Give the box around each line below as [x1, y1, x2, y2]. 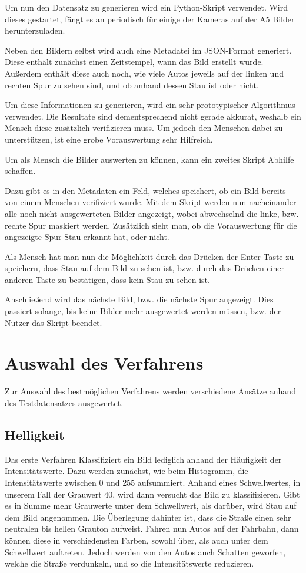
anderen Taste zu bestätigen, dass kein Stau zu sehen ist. [5, 273, 210, 285]
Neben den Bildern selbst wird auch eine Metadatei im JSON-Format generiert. [5, 44, 292, 56]
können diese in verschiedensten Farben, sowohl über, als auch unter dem [5, 534, 268, 546]
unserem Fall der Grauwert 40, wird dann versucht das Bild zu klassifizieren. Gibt [5, 488, 300, 500]
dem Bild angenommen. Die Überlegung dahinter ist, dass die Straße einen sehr [5, 511, 291, 523]
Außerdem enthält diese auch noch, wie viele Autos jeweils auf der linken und [5, 67, 284, 79]
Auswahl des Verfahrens [5, 351, 204, 375]
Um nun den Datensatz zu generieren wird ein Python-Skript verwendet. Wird [5, 1, 288, 13]
